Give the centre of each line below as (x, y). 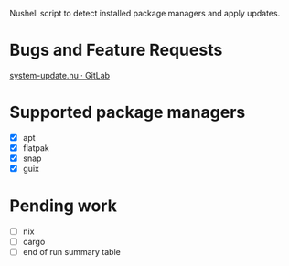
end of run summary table (71, 252)
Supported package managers (128, 112)
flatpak (36, 148)
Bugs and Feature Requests (116, 50)
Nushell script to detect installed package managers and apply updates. (145, 13)
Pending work (63, 206)
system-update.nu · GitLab (60, 75)
